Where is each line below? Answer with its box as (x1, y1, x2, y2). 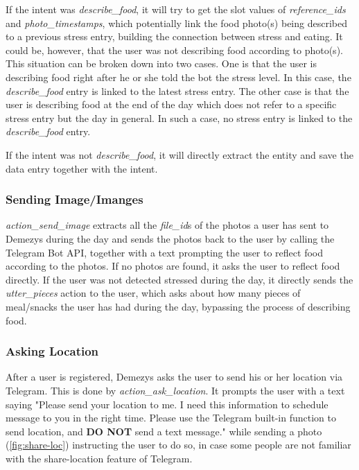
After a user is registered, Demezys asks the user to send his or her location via (6, 369, 343, 384)
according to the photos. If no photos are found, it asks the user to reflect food (6, 259, 340, 273)
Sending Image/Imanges (6, 191, 143, 208)
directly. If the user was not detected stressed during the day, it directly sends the (6, 272, 353, 286)
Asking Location (6, 342, 99, 360)
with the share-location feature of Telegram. (6, 451, 193, 465)
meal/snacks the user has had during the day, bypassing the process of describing (6, 299, 351, 313)
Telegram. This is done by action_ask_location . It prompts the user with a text (6, 383, 345, 397)
